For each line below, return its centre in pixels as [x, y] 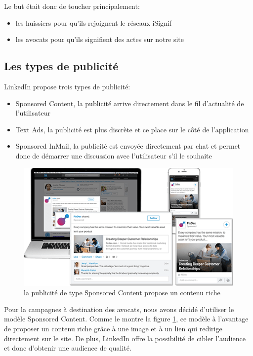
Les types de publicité [61, 66]
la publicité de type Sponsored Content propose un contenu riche [122, 293]
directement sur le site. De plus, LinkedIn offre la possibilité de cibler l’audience [125, 338]
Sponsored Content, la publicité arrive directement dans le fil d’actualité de [130, 103]
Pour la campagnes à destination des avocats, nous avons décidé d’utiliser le [119, 309]
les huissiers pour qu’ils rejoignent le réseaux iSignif [94, 22]
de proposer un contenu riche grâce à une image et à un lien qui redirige [113, 328]
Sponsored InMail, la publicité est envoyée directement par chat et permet [128, 146]
